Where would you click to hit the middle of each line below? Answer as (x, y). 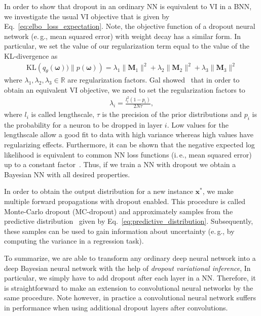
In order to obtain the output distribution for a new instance (99, 191)
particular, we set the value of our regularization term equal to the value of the (127, 46)
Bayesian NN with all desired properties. (67, 174)
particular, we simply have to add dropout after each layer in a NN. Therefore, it (130, 278)
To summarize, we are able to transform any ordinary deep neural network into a (130, 258)
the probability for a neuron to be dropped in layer (83, 124)
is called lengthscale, (63, 114)
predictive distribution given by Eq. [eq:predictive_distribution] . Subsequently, (129, 221)
